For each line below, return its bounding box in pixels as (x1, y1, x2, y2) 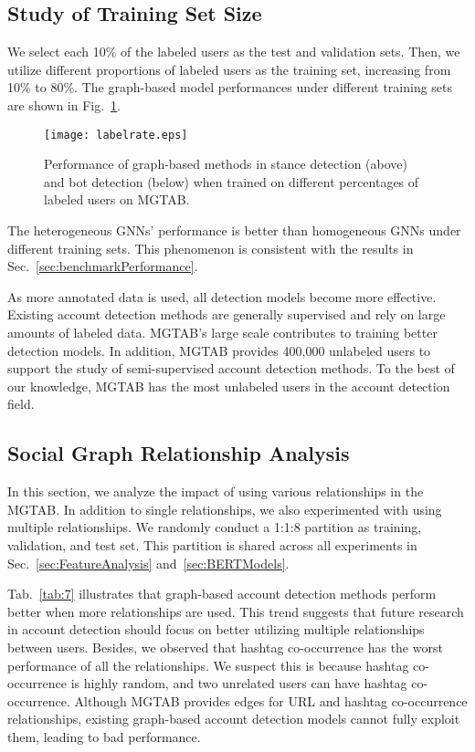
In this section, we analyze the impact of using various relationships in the (7, 482, 424, 501)
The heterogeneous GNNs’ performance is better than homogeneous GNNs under (7, 221, 461, 240)
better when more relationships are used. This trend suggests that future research (7, 601, 464, 621)
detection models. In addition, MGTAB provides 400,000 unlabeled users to (7, 340, 431, 360)
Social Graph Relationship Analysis (7, 439, 350, 467)
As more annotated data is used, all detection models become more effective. (7, 287, 437, 306)
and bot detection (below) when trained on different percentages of (44, 172, 419, 191)
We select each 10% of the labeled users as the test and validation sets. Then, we (7, 42, 460, 61)
